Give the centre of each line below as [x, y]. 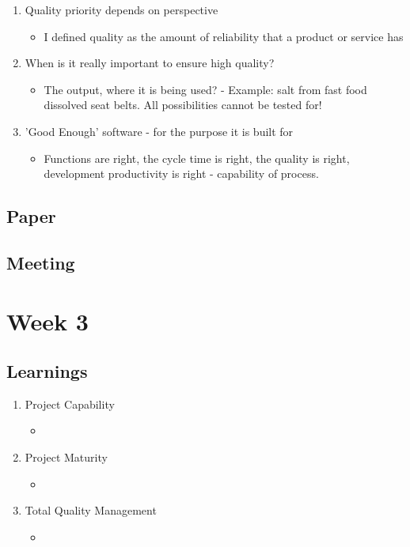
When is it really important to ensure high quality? [150, 63]
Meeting [41, 262]
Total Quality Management [91, 510]
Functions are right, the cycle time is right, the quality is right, [197, 158]
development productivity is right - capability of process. [181, 174]
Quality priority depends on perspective [121, 9]
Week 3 [47, 321]
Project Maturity [66, 457]
